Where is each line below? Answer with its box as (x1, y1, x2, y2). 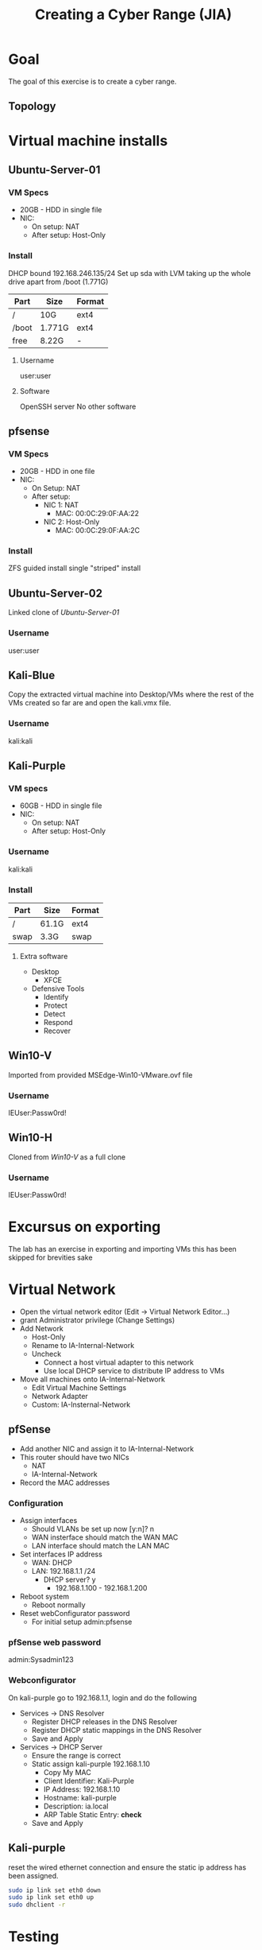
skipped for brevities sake (8, 1253, 93, 1262)
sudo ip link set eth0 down (8, 1886, 102, 1894)
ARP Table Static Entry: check (43, 1809, 142, 1819)
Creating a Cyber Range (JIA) (34, 6, 233, 24)
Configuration (8, 1497, 64, 1509)
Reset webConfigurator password (19, 1609, 130, 1618)
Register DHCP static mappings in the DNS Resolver (31, 1725, 202, 1734)
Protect (43, 1000, 67, 1010)
